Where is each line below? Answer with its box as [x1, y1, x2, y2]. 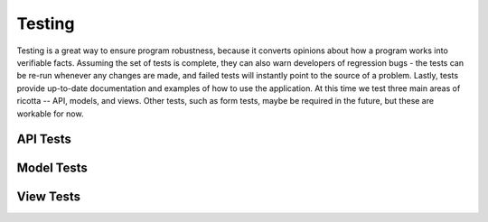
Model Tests [16, 161, 88, 176]
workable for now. [16, 108, 84, 119]
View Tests [16, 190, 81, 205]
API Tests [16, 132, 72, 147]
